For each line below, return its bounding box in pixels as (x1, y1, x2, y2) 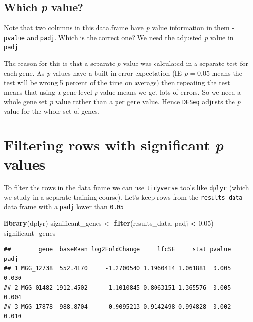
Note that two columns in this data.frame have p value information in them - (4, 22, 234, 33)
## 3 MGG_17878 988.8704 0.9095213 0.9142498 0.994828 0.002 (4, 303, 231, 310)
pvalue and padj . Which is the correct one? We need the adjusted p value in (4, 32, 234, 42)
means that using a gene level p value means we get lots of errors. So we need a (4, 86, 241, 97)
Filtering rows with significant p (4, 134, 224, 155)
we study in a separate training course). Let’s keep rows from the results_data (4, 192, 243, 202)
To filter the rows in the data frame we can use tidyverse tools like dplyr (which (4, 182, 249, 193)
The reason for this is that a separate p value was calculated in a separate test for (4, 58, 248, 68)
